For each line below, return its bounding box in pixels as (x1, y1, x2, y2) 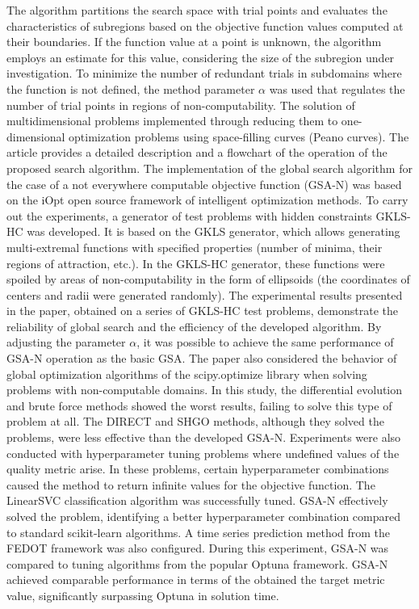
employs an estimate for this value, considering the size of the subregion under (6, 48, 395, 65)
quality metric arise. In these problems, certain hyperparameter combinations (6, 460, 389, 477)
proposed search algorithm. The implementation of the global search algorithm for (6, 159, 413, 176)
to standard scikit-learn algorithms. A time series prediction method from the (6, 523, 391, 540)
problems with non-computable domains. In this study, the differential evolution (6, 381, 403, 398)
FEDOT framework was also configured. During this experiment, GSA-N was (6, 540, 389, 556)
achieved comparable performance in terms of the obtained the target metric (6, 571, 385, 588)
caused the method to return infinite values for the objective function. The (6, 476, 375, 493)
